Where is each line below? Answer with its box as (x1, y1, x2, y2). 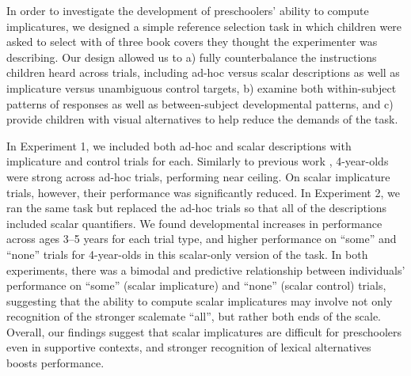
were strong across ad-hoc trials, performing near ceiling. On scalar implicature (6, 168, 390, 184)
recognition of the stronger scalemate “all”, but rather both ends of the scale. (6, 308, 381, 325)
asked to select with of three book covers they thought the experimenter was (6, 33, 378, 50)
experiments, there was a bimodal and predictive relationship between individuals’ (6, 261, 405, 278)
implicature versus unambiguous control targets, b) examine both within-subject (6, 79, 397, 96)
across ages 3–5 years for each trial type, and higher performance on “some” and (6, 230, 397, 247)
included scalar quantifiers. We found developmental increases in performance (6, 215, 382, 231)
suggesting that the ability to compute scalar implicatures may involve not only (6, 292, 393, 309)
